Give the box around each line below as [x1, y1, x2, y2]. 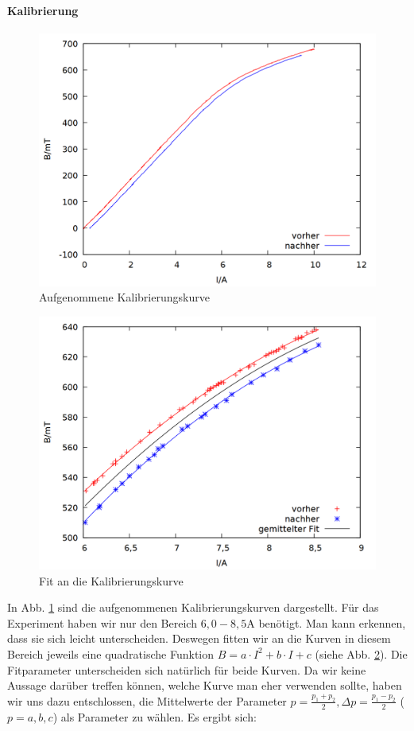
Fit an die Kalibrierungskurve [39, 572, 184, 589]
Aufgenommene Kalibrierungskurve [39, 289, 210, 305]
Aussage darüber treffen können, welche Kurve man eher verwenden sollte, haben [7, 677, 402, 694]
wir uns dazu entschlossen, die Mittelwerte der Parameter [7, 692, 287, 709]
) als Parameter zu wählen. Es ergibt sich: [52, 708, 257, 725]
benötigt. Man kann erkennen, [258, 614, 406, 631]
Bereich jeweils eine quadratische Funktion [7, 645, 215, 662]
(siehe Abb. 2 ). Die [315, 645, 408, 662]
